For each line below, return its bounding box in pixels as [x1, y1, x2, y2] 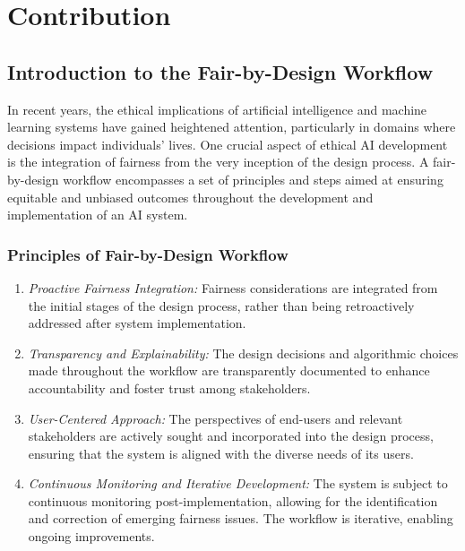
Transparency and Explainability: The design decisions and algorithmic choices [28, 343, 459, 362]
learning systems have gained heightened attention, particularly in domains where [7, 117, 456, 136]
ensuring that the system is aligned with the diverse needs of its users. [28, 443, 414, 462]
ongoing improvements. [28, 527, 155, 546]
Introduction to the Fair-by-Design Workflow [7, 57, 434, 85]
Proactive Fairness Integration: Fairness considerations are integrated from [28, 278, 438, 297]
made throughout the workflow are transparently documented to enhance [28, 361, 430, 380]
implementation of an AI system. [7, 205, 188, 224]
